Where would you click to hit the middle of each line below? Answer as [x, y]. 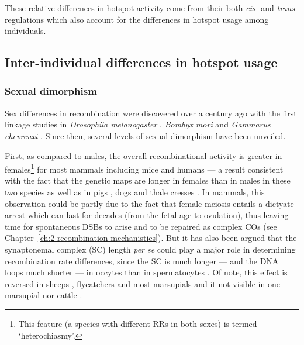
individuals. [25, 31]
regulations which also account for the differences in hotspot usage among [137, 19]
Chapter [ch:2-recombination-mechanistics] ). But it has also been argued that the [151, 238]
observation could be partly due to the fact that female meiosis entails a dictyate [149, 203]
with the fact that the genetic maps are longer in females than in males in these [148, 180]
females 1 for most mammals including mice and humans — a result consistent [144, 168]
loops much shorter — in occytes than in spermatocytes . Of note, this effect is [146, 272]
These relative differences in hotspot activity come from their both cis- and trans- [151, 8]
